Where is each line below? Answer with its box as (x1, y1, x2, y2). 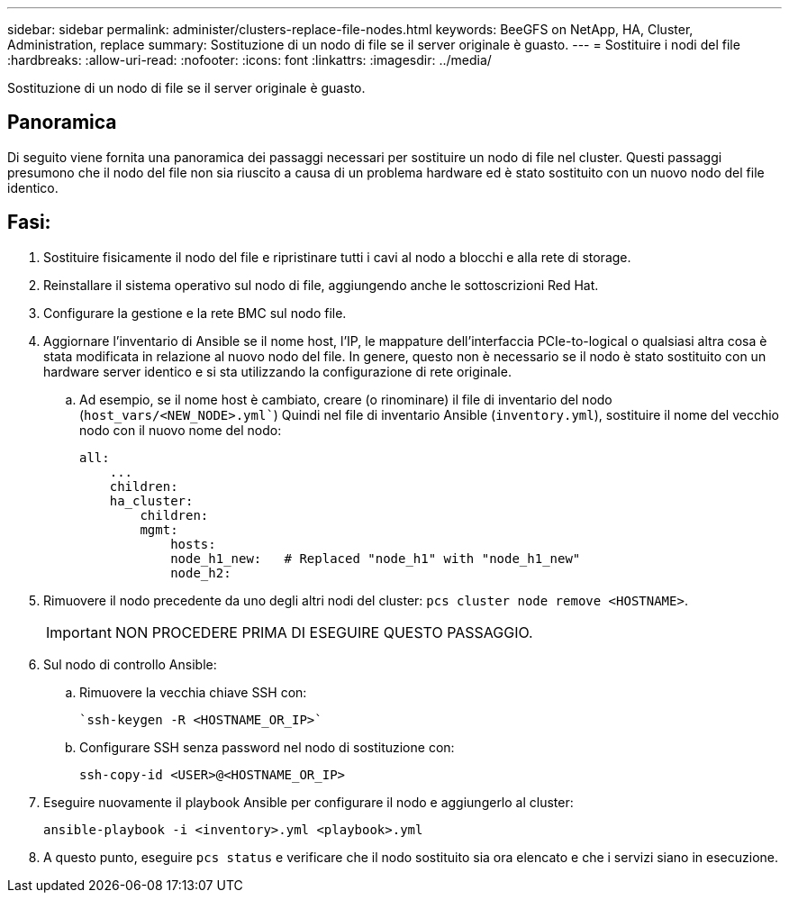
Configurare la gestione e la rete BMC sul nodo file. (43, 305, 347, 321)
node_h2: (170, 565, 231, 580)
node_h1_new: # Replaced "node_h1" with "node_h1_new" (170, 550, 581, 566)
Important (46, 623, 112, 641)
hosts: (170, 536, 216, 551)
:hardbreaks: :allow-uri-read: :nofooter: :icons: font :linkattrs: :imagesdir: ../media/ (7, 52, 492, 68)
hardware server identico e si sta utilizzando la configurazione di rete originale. (43, 363, 512, 379)
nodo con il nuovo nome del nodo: (79, 422, 282, 438)
